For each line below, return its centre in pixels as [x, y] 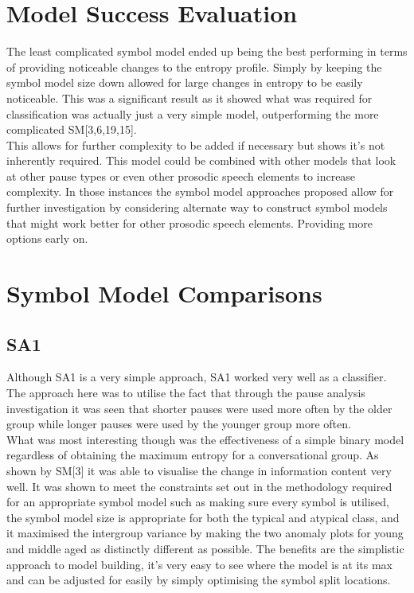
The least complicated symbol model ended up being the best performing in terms [207, 51]
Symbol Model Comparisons [164, 293]
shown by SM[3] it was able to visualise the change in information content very [199, 470]
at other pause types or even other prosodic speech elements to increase [181, 176]
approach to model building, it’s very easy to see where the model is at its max [200, 564]
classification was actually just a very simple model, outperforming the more [193, 113]
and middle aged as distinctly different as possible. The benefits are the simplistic [205, 548]
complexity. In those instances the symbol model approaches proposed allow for [200, 191]
